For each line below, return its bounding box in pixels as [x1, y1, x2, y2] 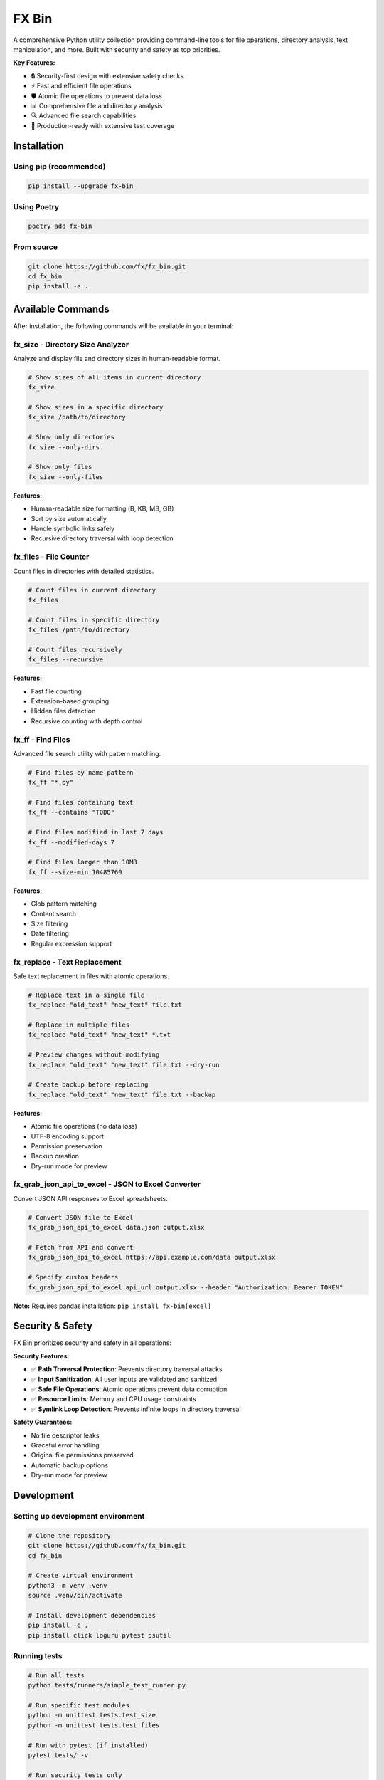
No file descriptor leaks [31, 1431, 100, 1440]
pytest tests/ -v [28, 1751, 89, 1759]
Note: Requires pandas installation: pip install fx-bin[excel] [13, 1302, 212, 1310]
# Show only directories [28, 433, 115, 441]
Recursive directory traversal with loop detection [31, 534, 174, 543]
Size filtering [31, 919, 68, 928]
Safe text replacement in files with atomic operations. [13, 972, 170, 980]
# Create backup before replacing [28, 1081, 149, 1089]
